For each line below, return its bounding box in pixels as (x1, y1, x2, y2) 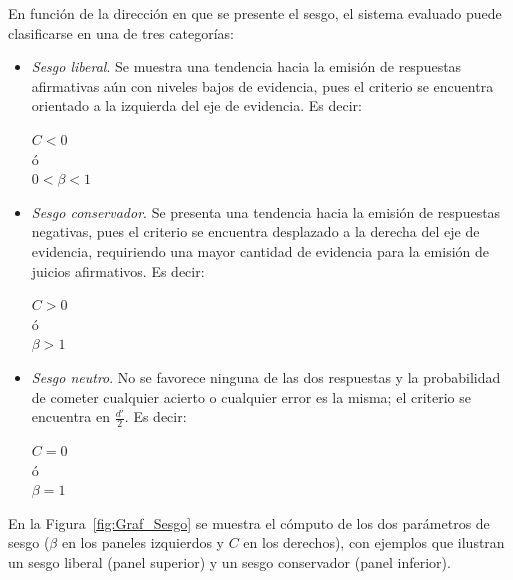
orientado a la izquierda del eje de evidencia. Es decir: (31, 95, 362, 116)
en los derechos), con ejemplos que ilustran (243, 532, 505, 553)
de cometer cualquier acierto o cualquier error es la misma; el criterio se (31, 386, 471, 407)
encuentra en (31, 406, 111, 427)
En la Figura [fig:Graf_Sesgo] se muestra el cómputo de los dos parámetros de (8, 512, 490, 533)
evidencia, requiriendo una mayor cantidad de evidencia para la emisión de (31, 240, 489, 261)
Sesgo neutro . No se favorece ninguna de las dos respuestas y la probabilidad (31, 366, 501, 387)
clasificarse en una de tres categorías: (8, 22, 234, 43)
